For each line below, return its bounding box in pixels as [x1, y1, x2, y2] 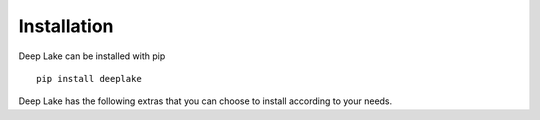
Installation [18, 15, 114, 37]
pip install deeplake [36, 73, 142, 84]
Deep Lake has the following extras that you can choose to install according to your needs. [18, 95, 393, 107]
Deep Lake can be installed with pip [18, 50, 166, 62]
